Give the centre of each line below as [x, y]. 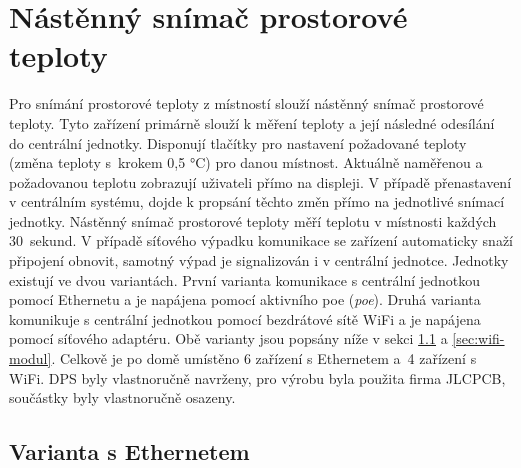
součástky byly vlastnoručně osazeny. [122, 397]
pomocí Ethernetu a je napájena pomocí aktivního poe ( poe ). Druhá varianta [245, 299]
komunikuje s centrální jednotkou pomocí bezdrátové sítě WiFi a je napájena [245, 318]
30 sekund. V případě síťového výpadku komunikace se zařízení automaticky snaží [261, 240]
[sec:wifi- [478, 338]
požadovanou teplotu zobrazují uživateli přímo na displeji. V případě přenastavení [260, 181]
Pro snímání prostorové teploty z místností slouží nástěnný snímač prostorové [246, 103]
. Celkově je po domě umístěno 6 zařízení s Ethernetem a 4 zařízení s [264, 358]
